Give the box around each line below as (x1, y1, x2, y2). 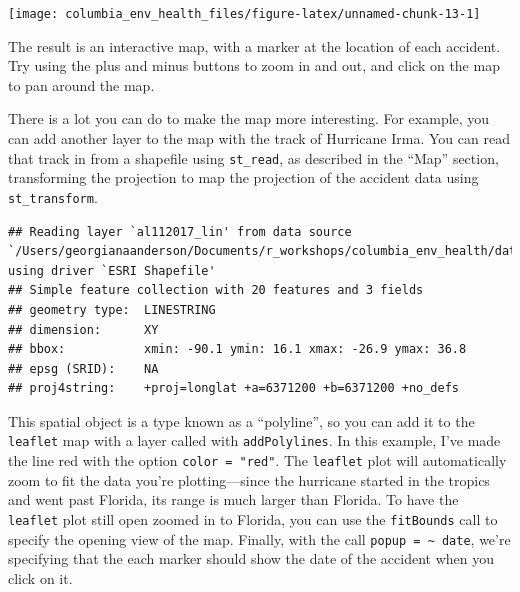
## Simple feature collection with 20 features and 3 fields (8, 283, 424, 298)
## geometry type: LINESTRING (8, 302, 216, 317)
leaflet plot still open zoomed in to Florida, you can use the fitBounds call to (8, 508, 498, 529)
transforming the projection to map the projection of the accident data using (8, 167, 479, 188)
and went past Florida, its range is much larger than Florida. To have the (8, 489, 459, 510)
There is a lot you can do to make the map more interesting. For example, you (8, 108, 490, 129)
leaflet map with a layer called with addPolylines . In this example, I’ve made (8, 430, 501, 451)
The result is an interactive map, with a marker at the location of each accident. (8, 35, 501, 56)
